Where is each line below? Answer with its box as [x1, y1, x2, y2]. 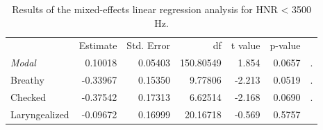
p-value [270, 38, 301, 53]
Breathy [10, 73, 44, 87]
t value [231, 38, 260, 53]
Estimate [78, 38, 117, 53]
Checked [10, 89, 46, 104]
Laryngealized [10, 106, 69, 121]
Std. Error [126, 38, 170, 53]
